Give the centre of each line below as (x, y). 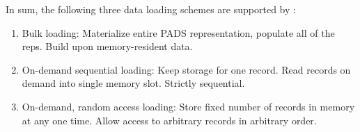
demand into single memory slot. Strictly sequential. (133, 83)
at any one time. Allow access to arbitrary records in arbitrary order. (169, 120)
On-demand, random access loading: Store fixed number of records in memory (188, 106)
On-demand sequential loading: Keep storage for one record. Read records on (186, 69)
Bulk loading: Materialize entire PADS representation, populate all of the (178, 32)
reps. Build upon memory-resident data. (107, 46)
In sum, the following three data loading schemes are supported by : (151, 9)
